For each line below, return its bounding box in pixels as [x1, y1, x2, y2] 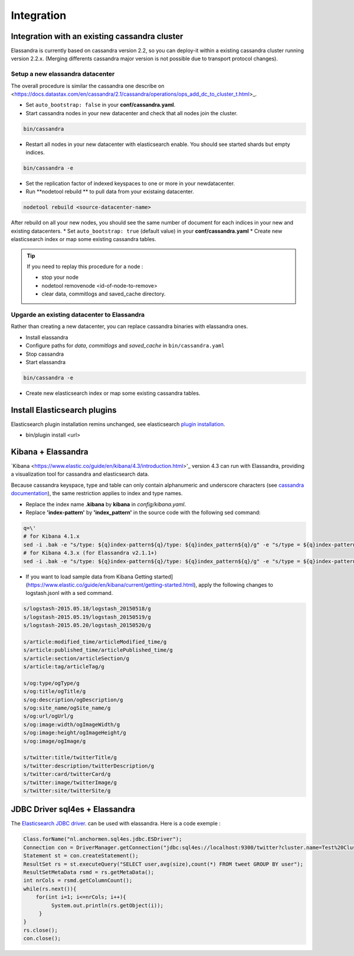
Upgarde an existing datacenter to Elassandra [11, 310, 145, 318]
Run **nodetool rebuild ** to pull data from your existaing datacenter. [25, 188, 194, 195]
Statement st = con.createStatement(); [23, 853, 139, 859]
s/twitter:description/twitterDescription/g [23, 762, 155, 769]
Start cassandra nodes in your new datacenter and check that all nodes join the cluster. [25, 109, 238, 116]
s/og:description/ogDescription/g [23, 696, 123, 703]
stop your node [41, 274, 79, 281]
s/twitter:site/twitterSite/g [23, 787, 111, 794]
